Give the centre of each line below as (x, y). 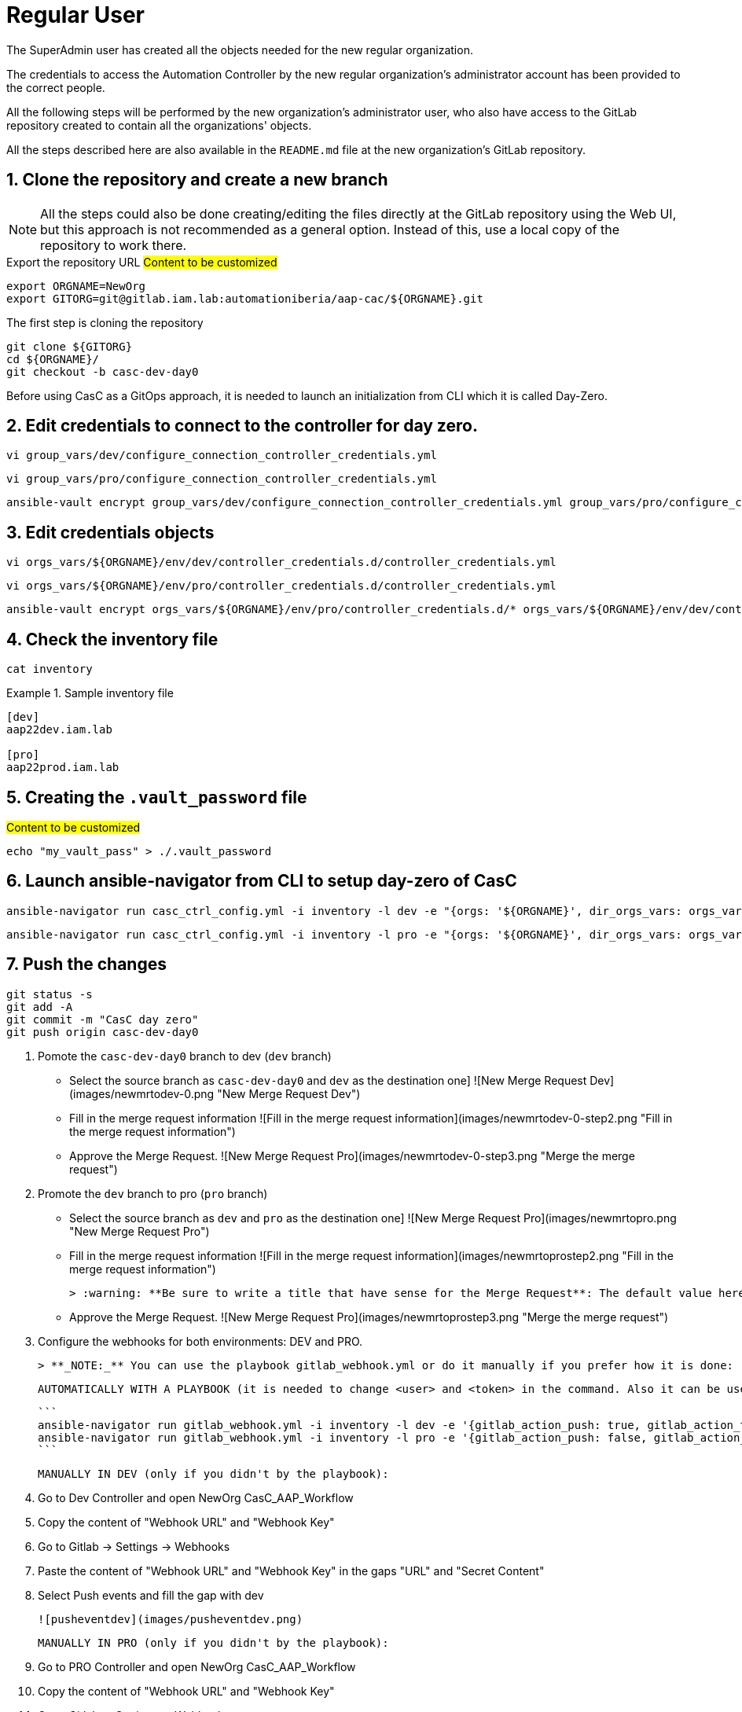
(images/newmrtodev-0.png (142, 1093)
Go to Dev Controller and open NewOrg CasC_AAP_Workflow (196, 1497)
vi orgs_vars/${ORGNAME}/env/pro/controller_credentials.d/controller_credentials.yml (281, 586)
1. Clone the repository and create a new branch (197, 180)
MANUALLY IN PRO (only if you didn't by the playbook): (213, 1642)
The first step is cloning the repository (105, 322)
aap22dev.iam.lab (59, 730)
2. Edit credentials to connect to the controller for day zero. (242, 426)
